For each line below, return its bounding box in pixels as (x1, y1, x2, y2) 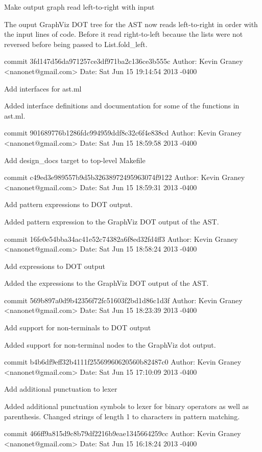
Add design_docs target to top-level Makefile (4, 154, 146, 165)
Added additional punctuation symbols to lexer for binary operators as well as (4, 401, 249, 412)
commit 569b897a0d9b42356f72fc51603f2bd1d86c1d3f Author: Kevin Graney (4, 295, 243, 305)
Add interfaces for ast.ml (4, 83, 82, 94)
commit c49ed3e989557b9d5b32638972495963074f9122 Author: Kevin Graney (4, 172, 245, 183)
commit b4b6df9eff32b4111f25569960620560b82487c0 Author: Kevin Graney (4, 356, 242, 367)
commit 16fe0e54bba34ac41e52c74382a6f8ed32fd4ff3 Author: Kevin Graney (4, 233, 238, 244)
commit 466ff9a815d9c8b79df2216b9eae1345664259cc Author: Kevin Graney (4, 428, 241, 439)
